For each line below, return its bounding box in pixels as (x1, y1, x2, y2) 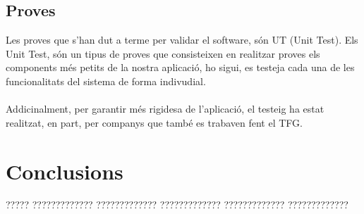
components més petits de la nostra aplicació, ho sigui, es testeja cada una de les (6, 60, 355, 75)
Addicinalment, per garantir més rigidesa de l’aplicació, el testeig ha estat (6, 101, 324, 116)
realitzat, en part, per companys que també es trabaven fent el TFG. (6, 115, 303, 130)
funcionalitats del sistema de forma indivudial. (6, 73, 206, 88)
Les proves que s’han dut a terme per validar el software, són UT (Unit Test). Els (6, 32, 358, 47)
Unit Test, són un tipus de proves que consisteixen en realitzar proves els (6, 46, 320, 61)
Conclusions (6, 156, 123, 185)
